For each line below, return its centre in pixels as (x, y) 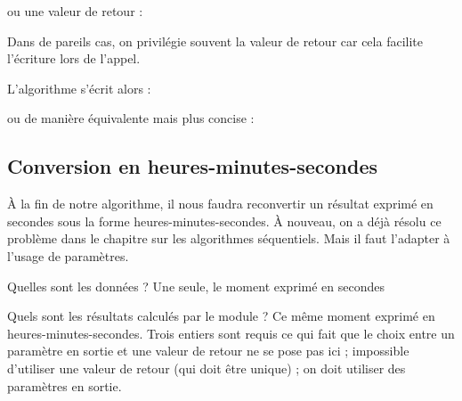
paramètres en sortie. (65, 385)
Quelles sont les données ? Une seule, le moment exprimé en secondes (196, 286)
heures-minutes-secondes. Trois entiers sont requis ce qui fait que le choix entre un (231, 333)
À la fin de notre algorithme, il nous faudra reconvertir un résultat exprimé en (220, 204)
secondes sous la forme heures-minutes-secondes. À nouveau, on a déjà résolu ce (224, 221)
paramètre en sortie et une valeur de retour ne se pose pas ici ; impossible (208, 351)
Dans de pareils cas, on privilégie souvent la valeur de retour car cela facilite (215, 41)
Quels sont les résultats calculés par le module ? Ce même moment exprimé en (221, 316)
